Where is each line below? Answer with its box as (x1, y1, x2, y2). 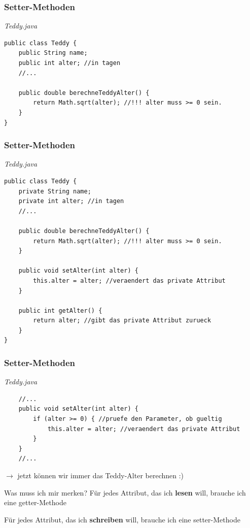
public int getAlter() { (18, 307, 102, 314)
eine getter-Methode (4, 497, 66, 508)
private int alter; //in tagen (18, 197, 124, 205)
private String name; (18, 187, 91, 195)
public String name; (18, 49, 88, 57)
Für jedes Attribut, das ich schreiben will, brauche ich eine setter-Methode (4, 514, 240, 524)
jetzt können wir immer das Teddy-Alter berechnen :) (17, 470, 184, 481)
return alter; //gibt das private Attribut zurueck (33, 317, 211, 324)
